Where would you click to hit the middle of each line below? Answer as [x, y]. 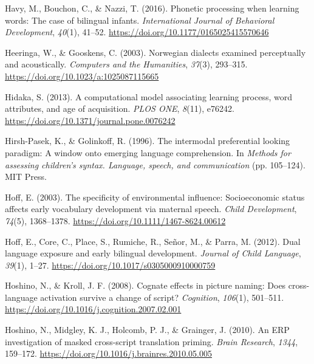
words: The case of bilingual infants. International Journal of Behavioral [140, 20]
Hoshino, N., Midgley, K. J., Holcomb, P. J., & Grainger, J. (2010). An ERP [147, 330]
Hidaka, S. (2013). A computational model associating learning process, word [148, 96]
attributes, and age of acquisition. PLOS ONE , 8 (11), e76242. [120, 108]
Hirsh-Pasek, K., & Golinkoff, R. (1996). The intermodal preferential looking [148, 141]
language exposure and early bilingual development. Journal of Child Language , [153, 253]
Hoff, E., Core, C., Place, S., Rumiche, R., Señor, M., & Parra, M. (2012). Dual [153, 241]
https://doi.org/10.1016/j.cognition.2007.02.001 [93, 309]
